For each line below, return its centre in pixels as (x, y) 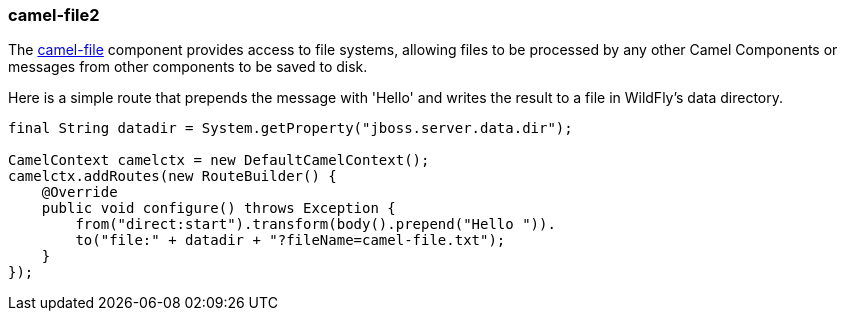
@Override (79, 192)
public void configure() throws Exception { (218, 208)
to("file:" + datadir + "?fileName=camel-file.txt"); (290, 240)
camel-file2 (54, 15)
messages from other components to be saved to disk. (188, 67)
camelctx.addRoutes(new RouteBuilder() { (172, 176)
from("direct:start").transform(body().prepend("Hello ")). (315, 224)
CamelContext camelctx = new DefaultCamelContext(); (219, 160)
